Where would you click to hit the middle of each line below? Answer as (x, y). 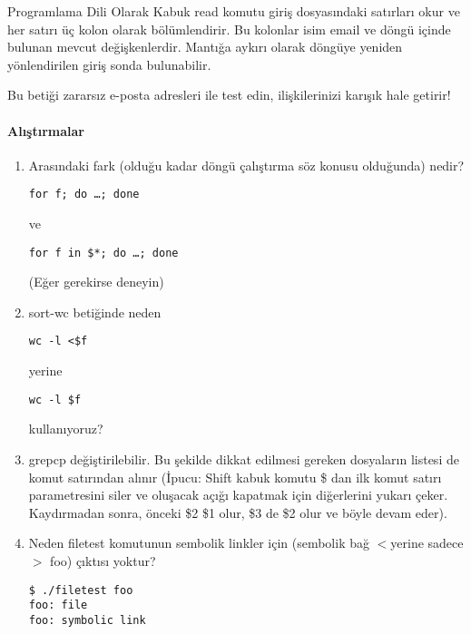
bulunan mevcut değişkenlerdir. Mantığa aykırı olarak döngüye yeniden (205, 47)
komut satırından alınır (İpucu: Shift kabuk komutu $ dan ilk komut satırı (235, 477)
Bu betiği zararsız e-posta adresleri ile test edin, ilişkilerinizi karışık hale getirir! (229, 95)
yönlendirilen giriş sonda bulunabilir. (109, 64)
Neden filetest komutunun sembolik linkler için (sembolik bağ (199, 543)
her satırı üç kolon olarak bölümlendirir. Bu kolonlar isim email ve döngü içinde (229, 29)
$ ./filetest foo (81, 590)
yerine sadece (427, 543)
